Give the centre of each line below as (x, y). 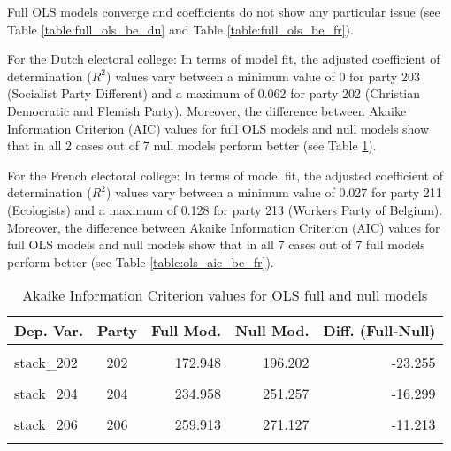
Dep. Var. (49, 331)
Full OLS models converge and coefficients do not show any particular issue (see (224, 11)
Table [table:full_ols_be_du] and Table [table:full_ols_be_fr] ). (180, 29)
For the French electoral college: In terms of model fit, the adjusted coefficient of (225, 175)
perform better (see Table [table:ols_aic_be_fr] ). (141, 261)
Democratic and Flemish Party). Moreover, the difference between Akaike (207, 110)
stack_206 (46, 424)
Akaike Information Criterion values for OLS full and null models (225, 295)
